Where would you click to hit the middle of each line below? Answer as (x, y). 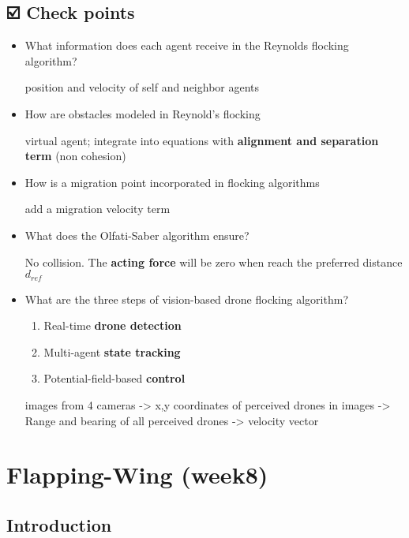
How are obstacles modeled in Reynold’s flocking (143, 113)
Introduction (59, 524)
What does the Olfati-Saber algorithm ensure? (137, 235)
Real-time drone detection (113, 325)
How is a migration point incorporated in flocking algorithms (172, 182)
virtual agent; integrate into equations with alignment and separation (202, 140)
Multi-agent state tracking (112, 351)
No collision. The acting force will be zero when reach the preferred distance (214, 262)
